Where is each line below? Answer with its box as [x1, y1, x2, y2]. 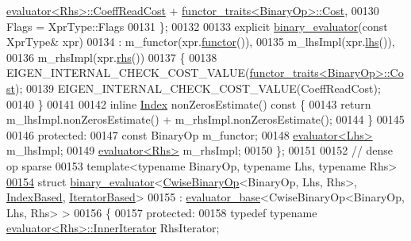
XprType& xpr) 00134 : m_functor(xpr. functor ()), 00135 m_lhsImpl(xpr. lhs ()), [6, 33, 395, 50]
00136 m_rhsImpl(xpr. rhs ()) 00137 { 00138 [6, 48, 217, 65]
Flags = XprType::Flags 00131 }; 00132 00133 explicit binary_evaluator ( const [6, 17, 388, 34]
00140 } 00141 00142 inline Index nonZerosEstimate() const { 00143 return [6, 95, 371, 112]
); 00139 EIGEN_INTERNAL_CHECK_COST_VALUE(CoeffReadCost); [14, 79, 381, 96]
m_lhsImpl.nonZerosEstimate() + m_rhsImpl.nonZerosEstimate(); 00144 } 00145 [6, 111, 405, 128]
